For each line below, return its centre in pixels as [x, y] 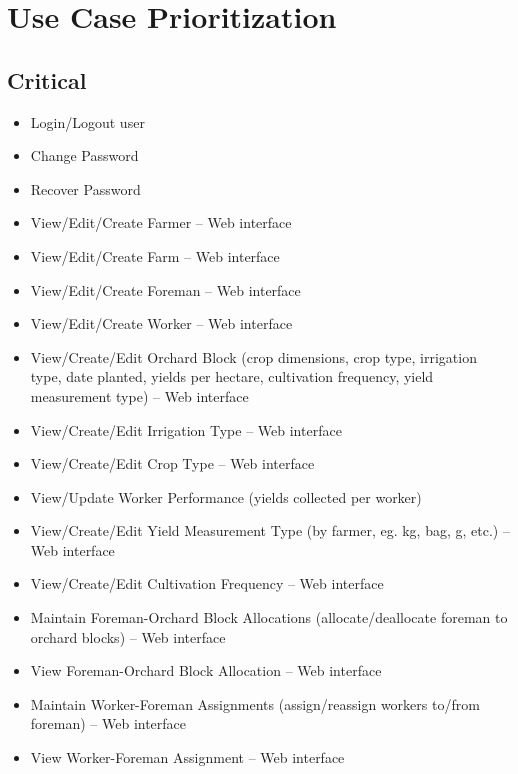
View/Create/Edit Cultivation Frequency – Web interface [207, 583]
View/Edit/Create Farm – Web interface [155, 255]
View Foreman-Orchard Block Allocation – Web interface [206, 670]
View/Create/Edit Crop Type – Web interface [172, 463]
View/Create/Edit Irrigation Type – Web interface [186, 429]
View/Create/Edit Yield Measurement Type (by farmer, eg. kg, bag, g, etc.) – [270, 530]
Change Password [84, 155]
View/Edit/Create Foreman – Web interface [165, 289]
